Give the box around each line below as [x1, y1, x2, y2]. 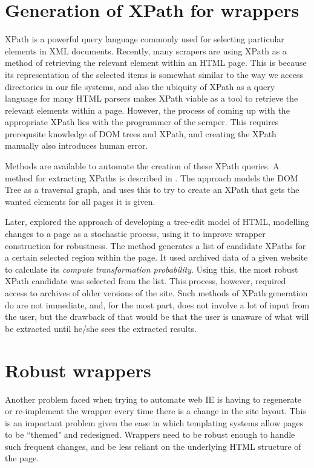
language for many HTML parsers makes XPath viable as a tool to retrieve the [5, 92, 298, 105]
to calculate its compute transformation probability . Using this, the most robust [5, 262, 298, 275]
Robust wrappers [5, 357, 151, 382]
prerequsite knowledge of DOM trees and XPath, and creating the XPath [5, 127, 276, 140]
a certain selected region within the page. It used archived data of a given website [5, 251, 308, 264]
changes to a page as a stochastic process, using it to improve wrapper [5, 227, 266, 240]
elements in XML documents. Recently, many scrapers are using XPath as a [5, 44, 287, 57]
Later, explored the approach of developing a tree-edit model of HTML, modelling [5, 215, 310, 228]
